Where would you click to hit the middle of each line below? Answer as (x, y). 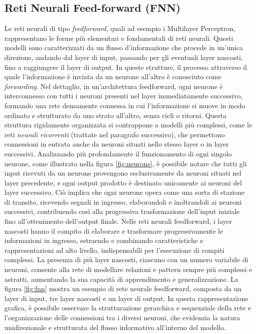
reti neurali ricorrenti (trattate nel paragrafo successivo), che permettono (115, 134)
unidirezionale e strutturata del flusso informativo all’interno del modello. (115, 327)
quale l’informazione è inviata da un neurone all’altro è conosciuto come (113, 76)
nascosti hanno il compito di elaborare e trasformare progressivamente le (114, 230)
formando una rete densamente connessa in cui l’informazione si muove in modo (125, 105)
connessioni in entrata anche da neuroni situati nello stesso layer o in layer (117, 144)
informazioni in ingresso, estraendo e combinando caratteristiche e (104, 240)
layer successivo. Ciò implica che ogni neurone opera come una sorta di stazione (125, 192)
